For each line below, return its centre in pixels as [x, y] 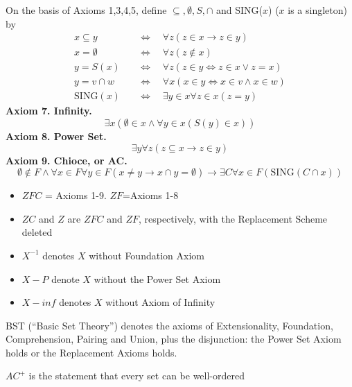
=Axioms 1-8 [151, 195]
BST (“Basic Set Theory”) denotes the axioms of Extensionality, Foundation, [169, 325]
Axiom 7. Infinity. [49, 111]
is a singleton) [317, 10]
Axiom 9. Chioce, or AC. [67, 160]
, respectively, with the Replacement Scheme [233, 218]
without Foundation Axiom [147, 255]
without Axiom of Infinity [160, 302]
